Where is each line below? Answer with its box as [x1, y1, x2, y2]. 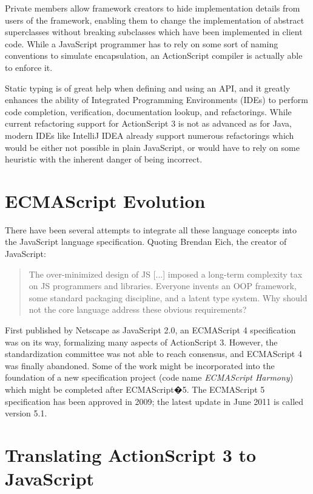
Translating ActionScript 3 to [5, 442, 257, 467]
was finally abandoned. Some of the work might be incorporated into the [5, 359, 275, 372]
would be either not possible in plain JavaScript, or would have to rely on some [5, 141, 300, 153]
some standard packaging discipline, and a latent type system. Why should [29, 291, 308, 304]
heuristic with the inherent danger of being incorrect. [5, 153, 203, 165]
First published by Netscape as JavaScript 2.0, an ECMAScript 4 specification [5, 324, 296, 336]
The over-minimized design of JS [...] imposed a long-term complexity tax [29, 267, 303, 280]
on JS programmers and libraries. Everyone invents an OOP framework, [29, 279, 297, 292]
